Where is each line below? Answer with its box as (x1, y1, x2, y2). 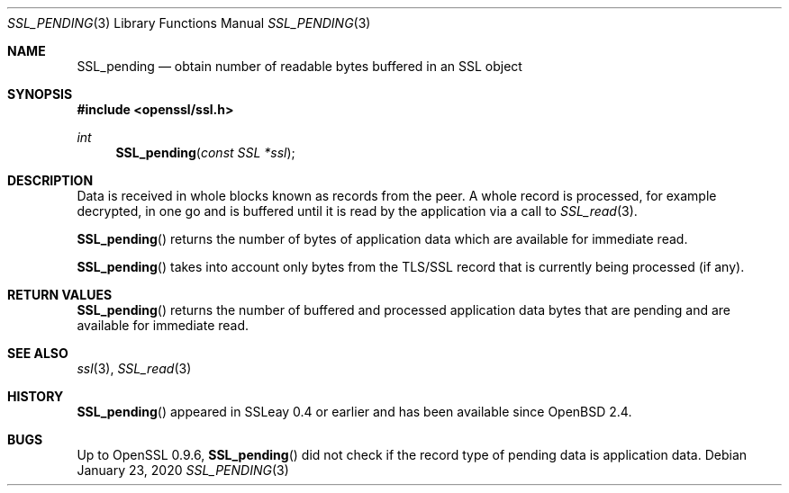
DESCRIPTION (7, 173, 94, 188)
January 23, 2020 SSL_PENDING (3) (77, 462, 289, 478)
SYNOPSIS (7, 86, 73, 102)
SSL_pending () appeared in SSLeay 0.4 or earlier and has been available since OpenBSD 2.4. (77, 404, 632, 419)
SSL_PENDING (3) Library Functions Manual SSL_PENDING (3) (7, 15, 371, 31)
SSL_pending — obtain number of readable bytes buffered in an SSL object (77, 58, 522, 74)
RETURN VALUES (7, 287, 113, 302)
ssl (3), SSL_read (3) (77, 361, 192, 376)
